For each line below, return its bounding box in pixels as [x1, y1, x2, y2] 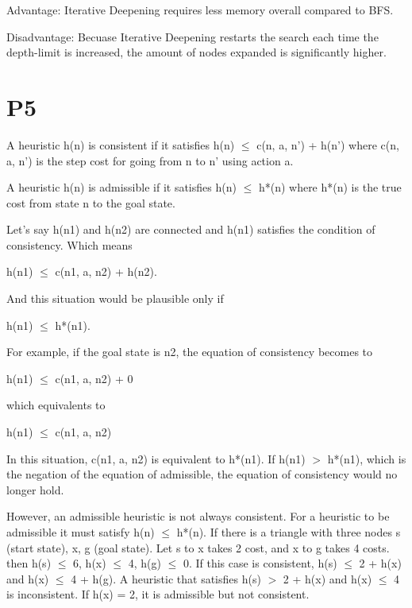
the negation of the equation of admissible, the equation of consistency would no [6, 466, 398, 482]
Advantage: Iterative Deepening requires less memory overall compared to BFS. [6, 2, 394, 17]
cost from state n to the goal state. [6, 194, 175, 211]
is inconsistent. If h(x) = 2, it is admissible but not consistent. [6, 586, 310, 602]
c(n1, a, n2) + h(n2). [55, 263, 157, 280]
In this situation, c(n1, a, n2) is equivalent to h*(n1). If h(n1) [6, 450, 306, 467]
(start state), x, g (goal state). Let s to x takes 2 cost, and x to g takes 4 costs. [6, 539, 390, 556]
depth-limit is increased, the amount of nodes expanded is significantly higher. [6, 44, 387, 60]
